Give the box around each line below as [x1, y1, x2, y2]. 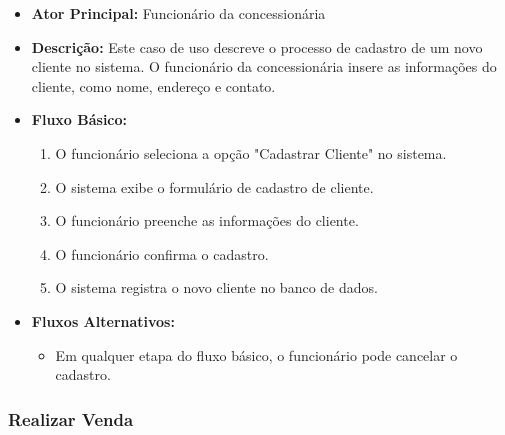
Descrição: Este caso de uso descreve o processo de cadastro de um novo [31, 36, 483, 57]
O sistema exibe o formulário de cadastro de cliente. [55, 176, 374, 197]
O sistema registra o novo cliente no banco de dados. [55, 277, 378, 298]
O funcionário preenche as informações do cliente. [55, 210, 359, 231]
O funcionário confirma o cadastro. [55, 243, 269, 264]
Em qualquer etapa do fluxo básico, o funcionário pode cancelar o [55, 344, 458, 365]
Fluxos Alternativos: [31, 310, 175, 331]
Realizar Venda [8, 406, 134, 431]
